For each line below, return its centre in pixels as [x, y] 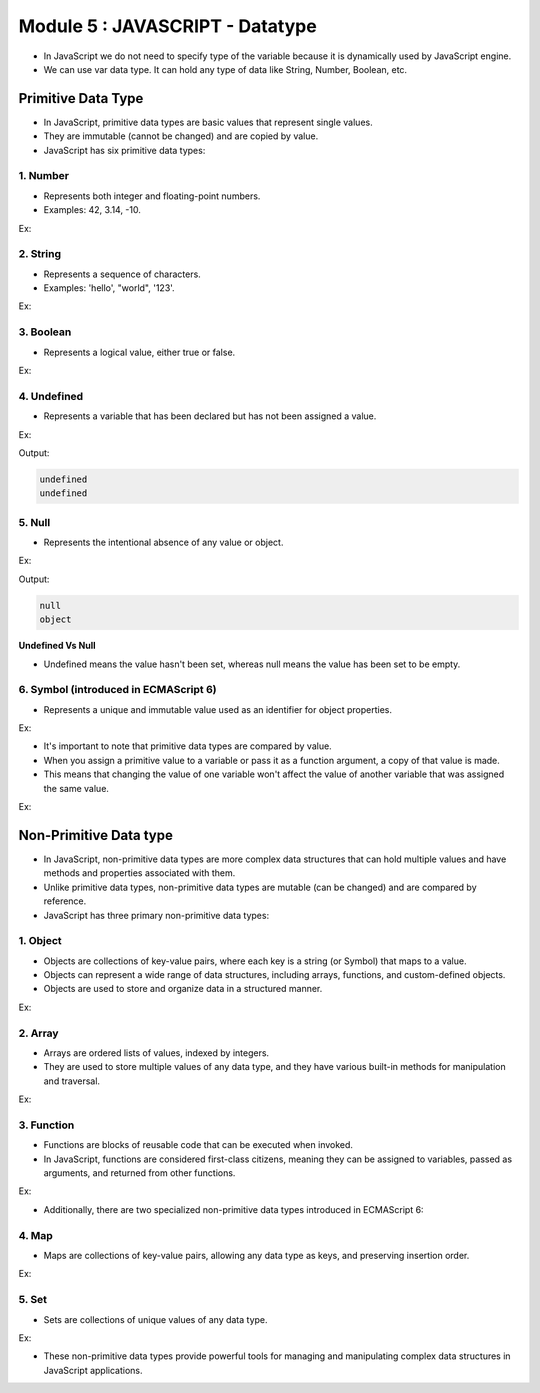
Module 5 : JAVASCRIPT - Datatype [167, 26]
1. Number [44, 176]
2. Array [38, 1033]
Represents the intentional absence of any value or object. [163, 542]
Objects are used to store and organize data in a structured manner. [183, 989]
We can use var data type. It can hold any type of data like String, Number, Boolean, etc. [225, 69]
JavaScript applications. [93, 1370]
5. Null [34, 522]
